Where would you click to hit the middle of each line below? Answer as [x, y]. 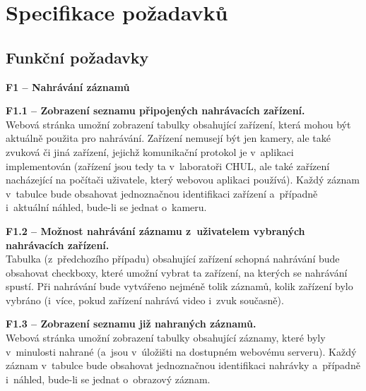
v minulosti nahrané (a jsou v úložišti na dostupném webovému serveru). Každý [181, 351]
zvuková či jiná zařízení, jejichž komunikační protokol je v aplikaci [150, 151]
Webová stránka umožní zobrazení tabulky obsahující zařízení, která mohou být [178, 124]
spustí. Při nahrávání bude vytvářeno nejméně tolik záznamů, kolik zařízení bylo [179, 286]
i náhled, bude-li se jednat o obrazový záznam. [108, 379]
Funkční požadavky [77, 57]
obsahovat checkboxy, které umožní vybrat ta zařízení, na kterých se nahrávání [177, 272]
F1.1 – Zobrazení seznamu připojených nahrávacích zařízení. [155, 110]
